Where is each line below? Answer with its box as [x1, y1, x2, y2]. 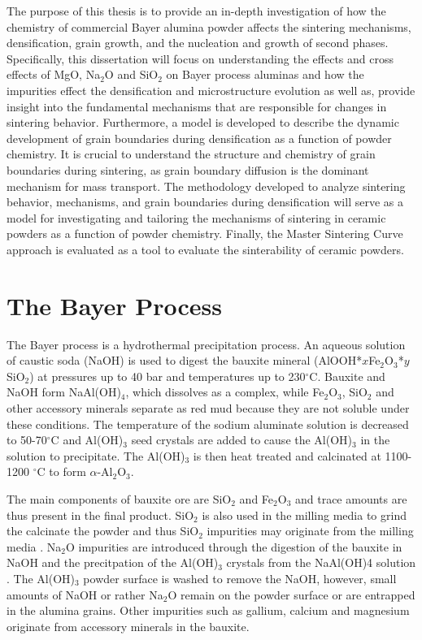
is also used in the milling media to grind [202, 506, 407, 523]
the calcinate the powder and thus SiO [7, 522, 199, 539]
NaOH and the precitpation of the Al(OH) [7, 554, 219, 571]
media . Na [7, 538, 62, 555]
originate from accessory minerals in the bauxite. [7, 617, 250, 634]
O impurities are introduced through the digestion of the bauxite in [65, 538, 402, 555]
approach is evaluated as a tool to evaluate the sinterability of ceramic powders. [7, 240, 404, 257]
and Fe [239, 490, 274, 507]
